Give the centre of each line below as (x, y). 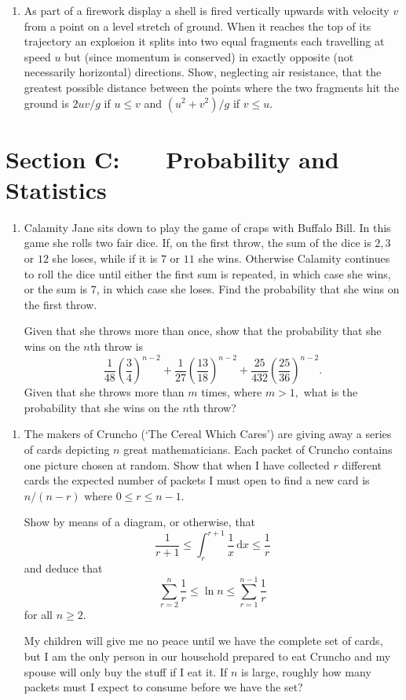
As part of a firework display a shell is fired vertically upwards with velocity (207, 10)
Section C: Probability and (172, 158)
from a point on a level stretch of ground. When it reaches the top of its (198, 26)
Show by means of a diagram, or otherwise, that (140, 522)
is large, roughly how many (306, 671)
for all (38, 614)
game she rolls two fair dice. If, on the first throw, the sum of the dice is (198, 243)
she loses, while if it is (105, 258)
